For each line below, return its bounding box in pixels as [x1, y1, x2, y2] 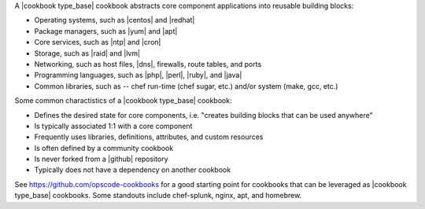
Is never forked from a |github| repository [34, 154, 168, 164]
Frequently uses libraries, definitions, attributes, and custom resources [34, 132, 264, 141]
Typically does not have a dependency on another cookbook [34, 165, 231, 174]
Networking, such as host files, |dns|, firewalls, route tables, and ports [34, 59, 262, 68]
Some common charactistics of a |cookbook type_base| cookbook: [14, 96, 232, 105]
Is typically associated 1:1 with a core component [34, 121, 193, 130]
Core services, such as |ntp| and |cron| [34, 38, 161, 47]
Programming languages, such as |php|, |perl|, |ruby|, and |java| [34, 71, 242, 80]
